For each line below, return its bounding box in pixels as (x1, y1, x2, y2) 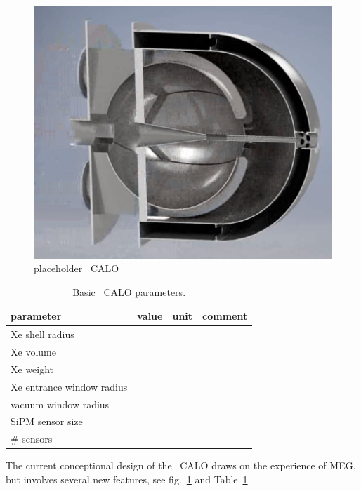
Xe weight (11, 361, 54, 376)
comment (202, 309, 248, 323)
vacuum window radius (11, 396, 110, 411)
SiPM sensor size (11, 414, 83, 429)
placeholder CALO (34, 261, 119, 276)
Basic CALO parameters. (72, 284, 186, 299)
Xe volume (11, 344, 56, 359)
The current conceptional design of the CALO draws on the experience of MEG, (6, 458, 356, 473)
